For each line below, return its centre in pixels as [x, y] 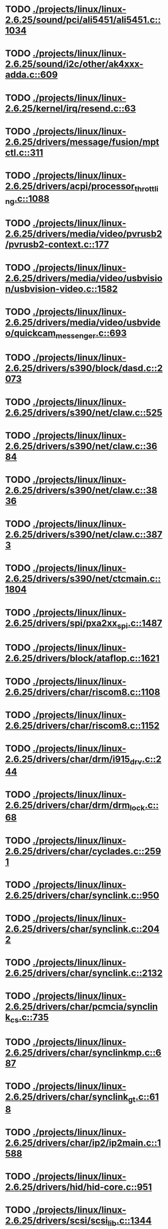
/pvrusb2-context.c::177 [57, 245]
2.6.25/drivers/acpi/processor [70, 186]
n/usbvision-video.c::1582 [61, 289]
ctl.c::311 [24, 153]
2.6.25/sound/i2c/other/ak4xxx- [74, 64]
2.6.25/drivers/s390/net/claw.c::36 [81, 446]
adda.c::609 [31, 75]
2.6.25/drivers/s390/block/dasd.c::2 [84, 368]
